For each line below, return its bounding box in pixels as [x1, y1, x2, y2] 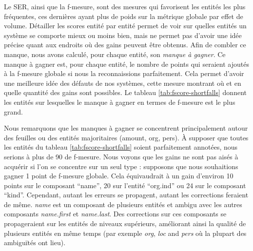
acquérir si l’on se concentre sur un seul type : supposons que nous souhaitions [4, 161, 238, 171]
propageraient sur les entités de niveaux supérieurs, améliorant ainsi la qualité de [4, 218, 246, 229]
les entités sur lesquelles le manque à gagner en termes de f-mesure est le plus [4, 97, 235, 107]
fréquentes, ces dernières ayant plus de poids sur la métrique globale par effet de [4, 11, 243, 21]
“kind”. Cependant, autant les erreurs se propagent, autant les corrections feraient [4, 190, 249, 200]
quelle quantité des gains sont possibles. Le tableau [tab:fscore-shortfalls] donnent [4, 87, 247, 97]
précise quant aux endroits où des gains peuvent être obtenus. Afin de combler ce [4, 39, 246, 50]
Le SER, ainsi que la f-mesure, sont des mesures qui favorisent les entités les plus [4, 1, 246, 11]
